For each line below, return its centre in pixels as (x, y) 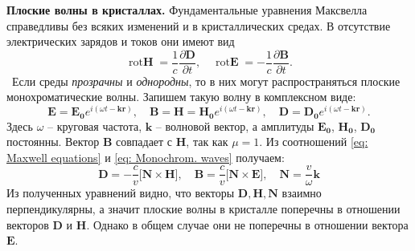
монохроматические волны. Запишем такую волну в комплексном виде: (181, 97)
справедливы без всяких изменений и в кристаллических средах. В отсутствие (199, 25)
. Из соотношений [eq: (314, 142)
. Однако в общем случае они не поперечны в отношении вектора (247, 224)
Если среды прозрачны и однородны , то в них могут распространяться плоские (206, 81)
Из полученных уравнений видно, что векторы (121, 193)
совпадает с (144, 142)
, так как (207, 142)
